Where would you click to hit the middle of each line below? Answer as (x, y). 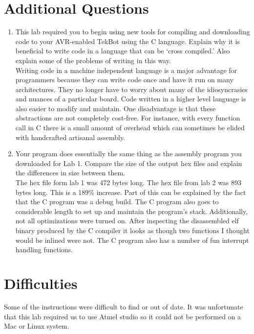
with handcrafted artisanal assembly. (70, 137)
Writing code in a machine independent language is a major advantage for (126, 70)
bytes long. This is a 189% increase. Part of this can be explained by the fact (131, 192)
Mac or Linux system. (37, 326)
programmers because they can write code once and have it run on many (124, 80)
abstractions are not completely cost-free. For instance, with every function (128, 118)
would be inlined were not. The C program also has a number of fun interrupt (132, 240)
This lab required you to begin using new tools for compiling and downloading (133, 32)
